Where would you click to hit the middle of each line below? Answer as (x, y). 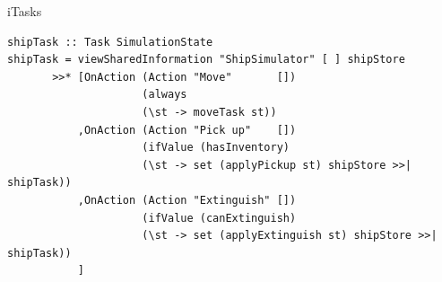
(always (165, 95)
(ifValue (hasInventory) (216, 148)
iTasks (25, 11)
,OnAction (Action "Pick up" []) (187, 130)
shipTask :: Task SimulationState (110, 42)
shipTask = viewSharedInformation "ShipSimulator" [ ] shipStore (206, 60)
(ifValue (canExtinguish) (219, 218)
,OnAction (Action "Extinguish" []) (187, 200)
